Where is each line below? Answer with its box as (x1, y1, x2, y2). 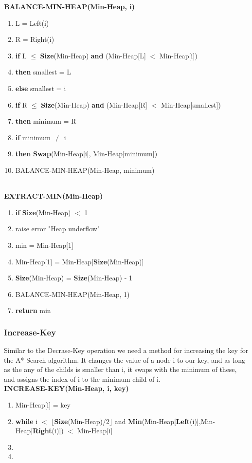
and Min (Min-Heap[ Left (114, 416, 190, 426)
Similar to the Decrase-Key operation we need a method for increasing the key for (4, 345, 249, 355)
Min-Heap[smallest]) (161, 99, 221, 110)
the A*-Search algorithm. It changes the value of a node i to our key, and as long (4, 354, 246, 365)
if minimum (15, 132, 51, 142)
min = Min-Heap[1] (15, 240, 73, 250)
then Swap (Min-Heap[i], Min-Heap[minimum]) (15, 148, 158, 159)
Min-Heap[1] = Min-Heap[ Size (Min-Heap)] (15, 256, 144, 266)
